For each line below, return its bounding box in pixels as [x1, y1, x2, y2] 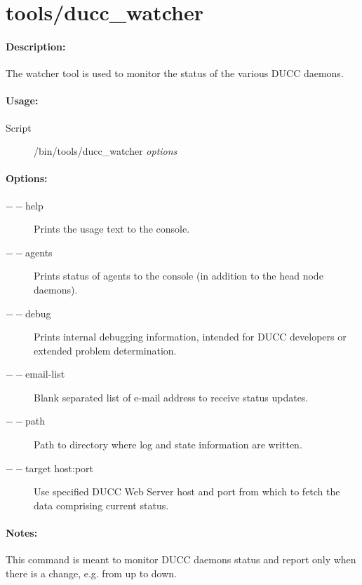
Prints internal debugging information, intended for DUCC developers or [34, 329, 347, 344]
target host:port [25, 460, 94, 475]
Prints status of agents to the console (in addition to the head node [34, 268, 323, 283]
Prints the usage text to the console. [34, 221, 190, 236]
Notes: [6, 525, 38, 540]
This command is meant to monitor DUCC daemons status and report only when [6, 552, 356, 567]
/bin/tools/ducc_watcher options [34, 144, 177, 158]
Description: [6, 39, 66, 53]
